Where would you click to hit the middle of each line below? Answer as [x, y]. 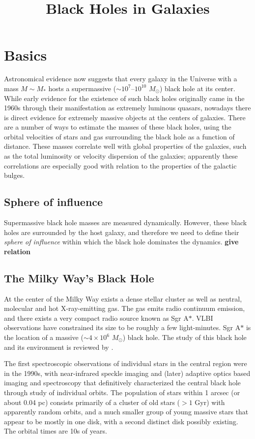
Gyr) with [210, 402]
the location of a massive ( [44, 337]
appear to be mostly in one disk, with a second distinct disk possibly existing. [121, 421]
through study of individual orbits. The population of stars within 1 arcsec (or [122, 392]
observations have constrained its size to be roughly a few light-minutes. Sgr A [122, 327]
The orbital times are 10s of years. [56, 431]
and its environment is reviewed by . [59, 347]
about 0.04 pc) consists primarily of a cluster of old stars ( [92, 402]
